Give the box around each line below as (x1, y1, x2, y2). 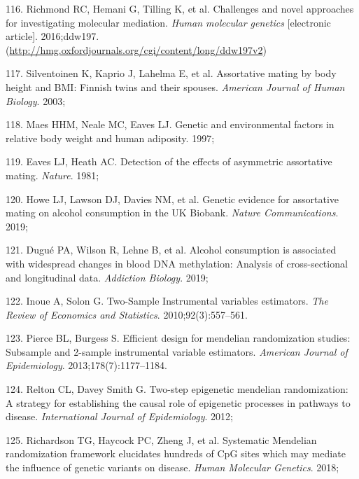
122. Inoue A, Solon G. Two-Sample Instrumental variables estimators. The (6, 293, 328, 308)
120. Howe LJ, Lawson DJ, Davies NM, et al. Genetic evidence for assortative (6, 191, 339, 206)
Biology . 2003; (6, 93, 66, 108)
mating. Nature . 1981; (6, 167, 99, 182)
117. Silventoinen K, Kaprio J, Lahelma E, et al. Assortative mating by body (6, 66, 337, 81)
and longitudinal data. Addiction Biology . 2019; (6, 270, 209, 284)
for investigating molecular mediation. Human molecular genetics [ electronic (6, 15, 331, 29)
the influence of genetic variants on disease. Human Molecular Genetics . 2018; (6, 460, 339, 475)
